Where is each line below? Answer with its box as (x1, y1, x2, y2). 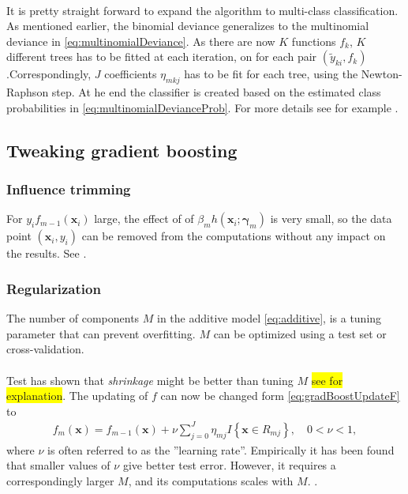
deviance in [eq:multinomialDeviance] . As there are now (6, 32, 275, 49)
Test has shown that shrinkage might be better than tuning (6, 371, 294, 388)
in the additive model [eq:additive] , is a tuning (157, 310, 382, 326)
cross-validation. (6, 341, 84, 357)
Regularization (6, 278, 101, 298)
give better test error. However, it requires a (122, 457, 336, 473)
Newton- (361, 66, 402, 82)
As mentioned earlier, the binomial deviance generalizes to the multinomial (6, 17, 369, 34)
